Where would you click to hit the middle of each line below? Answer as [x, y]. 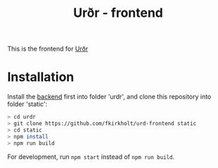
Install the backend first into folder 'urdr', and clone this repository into [109, 97]
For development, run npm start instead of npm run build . [91, 157]
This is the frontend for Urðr [48, 49]
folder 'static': [27, 104]
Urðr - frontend [118, 13]
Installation [41, 77]
